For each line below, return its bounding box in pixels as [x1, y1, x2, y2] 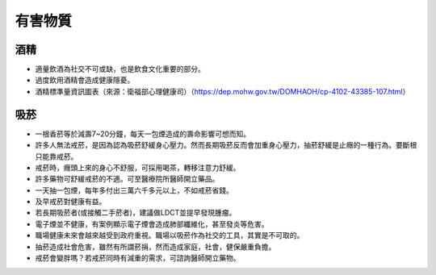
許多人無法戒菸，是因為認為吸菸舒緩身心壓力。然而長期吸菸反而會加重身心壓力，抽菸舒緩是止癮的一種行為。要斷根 [35, 140, 417, 150]
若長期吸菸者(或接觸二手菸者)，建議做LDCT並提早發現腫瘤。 [35, 208, 237, 218]
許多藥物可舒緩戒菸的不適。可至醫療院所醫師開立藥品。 [35, 174, 220, 184]
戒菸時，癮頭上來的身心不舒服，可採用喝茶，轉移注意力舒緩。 [35, 162, 241, 173]
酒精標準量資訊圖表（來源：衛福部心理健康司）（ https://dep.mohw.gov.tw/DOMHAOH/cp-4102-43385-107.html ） [35, 86, 410, 96]
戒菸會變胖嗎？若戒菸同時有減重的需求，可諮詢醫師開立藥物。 [35, 253, 241, 263]
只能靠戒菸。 [35, 152, 78, 161]
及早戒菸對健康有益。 [35, 197, 107, 206]
